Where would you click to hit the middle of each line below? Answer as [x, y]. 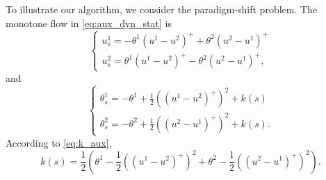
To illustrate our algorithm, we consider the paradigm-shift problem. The [162, 9]
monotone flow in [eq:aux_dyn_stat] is [89, 23]
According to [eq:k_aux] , [59, 142]
